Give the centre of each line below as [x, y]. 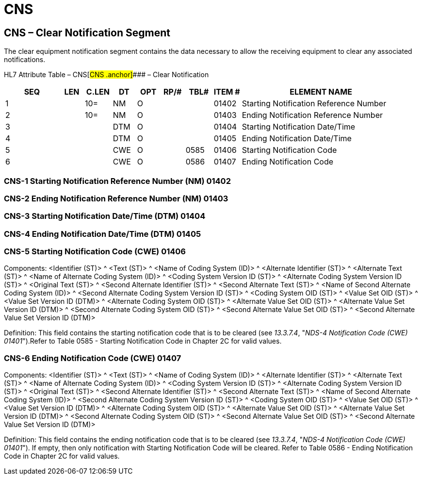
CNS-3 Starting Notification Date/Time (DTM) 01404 [105, 216]
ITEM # [227, 92]
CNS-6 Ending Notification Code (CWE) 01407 [93, 358]
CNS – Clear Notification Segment [87, 33]
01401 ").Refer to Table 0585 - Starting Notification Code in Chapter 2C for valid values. [143, 341]
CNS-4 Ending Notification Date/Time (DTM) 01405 [103, 234]
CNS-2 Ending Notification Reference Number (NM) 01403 [116, 198]
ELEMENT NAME [321, 92]
